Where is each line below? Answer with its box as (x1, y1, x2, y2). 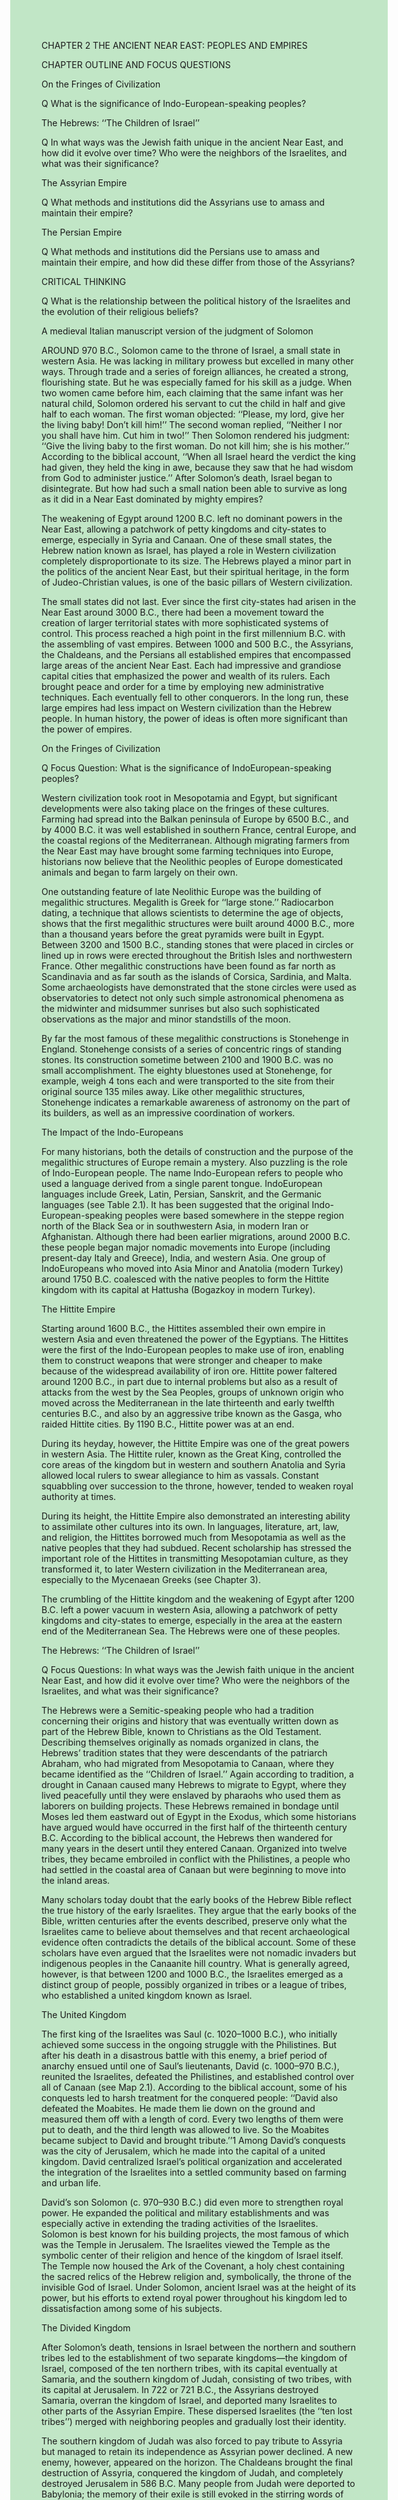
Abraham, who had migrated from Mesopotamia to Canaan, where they (41, 1758, 335, 1769)
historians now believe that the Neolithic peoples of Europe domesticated (41, 856, 344, 867)
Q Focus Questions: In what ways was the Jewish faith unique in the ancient (41, 1664, 355, 1675)
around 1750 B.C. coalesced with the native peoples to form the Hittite (41, 1273, 330, 1285)
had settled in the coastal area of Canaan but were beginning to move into (41, 1864, 347, 1875)
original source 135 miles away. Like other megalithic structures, (41, 1086, 306, 1097)
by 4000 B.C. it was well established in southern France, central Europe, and (41, 824, 357, 835)
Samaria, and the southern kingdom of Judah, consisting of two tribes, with (41, 2373, 353, 2385)
